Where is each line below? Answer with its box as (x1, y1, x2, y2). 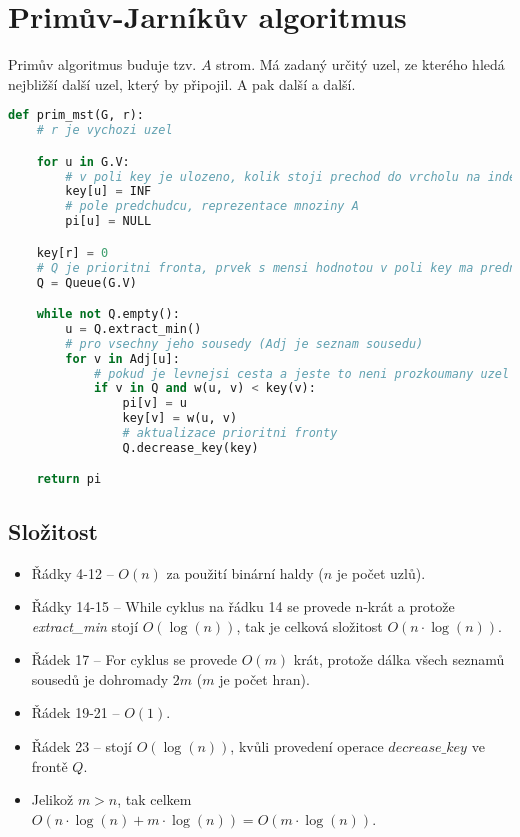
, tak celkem (117, 789, 192, 810)
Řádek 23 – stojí (31, 736, 133, 757)
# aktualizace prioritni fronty (122, 426, 338, 441)
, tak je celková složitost (236, 615, 383, 636)
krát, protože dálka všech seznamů (293, 649, 505, 670)
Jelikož (31, 789, 74, 810)
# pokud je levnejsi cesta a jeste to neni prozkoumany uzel (93, 366, 510, 381)
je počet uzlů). (336, 562, 426, 583)
